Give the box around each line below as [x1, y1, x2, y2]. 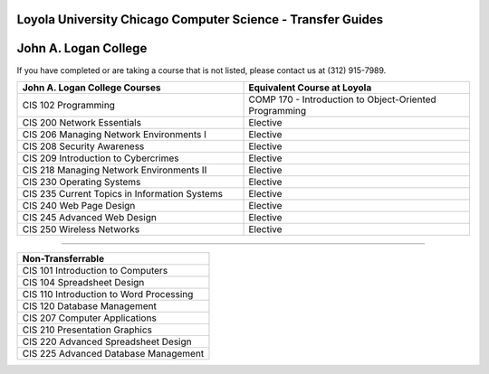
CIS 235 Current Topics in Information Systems [22, 187, 224, 200]
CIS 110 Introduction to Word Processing [22, 287, 194, 300]
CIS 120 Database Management [22, 299, 158, 312]
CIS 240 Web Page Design [22, 199, 136, 211]
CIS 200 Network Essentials [22, 116, 142, 128]
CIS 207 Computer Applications [22, 312, 158, 324]
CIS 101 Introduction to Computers [22, 264, 168, 276]
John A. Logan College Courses [22, 81, 162, 94]
